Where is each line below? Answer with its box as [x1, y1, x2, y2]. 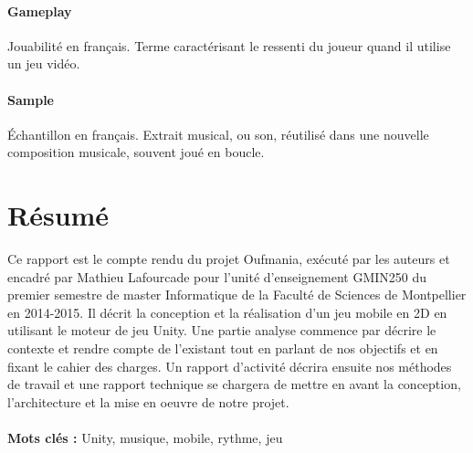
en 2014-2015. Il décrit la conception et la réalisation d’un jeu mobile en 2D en [7, 302, 447, 321]
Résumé [7, 196, 110, 234]
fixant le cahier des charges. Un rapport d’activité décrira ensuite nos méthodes [7, 356, 452, 375]
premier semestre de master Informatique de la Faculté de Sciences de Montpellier [7, 285, 467, 304]
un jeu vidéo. [7, 54, 80, 73]
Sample [7, 90, 54, 109]
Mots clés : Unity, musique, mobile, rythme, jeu [7, 428, 283, 448]
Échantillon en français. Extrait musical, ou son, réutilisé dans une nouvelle [7, 124, 429, 143]
